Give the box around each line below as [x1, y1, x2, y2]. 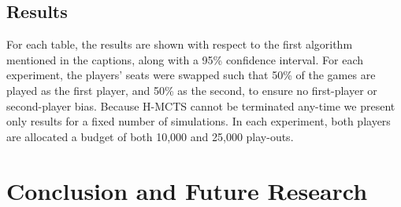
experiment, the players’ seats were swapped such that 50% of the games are [6, 67, 376, 83]
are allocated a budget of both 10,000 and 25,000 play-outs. [6, 128, 294, 144]
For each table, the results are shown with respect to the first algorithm [6, 36, 353, 53]
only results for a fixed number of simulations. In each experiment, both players [6, 113, 391, 129]
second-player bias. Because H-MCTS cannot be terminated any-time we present [6, 97, 395, 114]
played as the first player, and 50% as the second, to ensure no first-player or [6, 82, 377, 98]
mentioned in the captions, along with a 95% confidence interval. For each [6, 51, 364, 67]
